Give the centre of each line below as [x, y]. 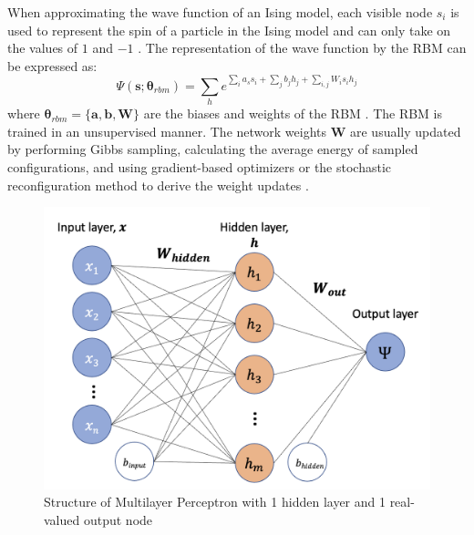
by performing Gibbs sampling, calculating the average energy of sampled [213, 149]
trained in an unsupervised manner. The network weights [167, 131]
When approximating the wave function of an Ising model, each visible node [220, 12]
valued [62, 520]
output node [118, 520]
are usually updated [406, 131]
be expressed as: [52, 65]
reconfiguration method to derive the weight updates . [158, 185]
